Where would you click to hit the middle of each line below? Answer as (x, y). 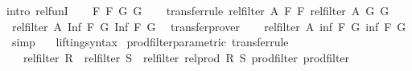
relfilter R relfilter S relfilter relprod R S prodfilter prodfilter (186, 57)
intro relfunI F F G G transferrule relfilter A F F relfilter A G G (198, 10)
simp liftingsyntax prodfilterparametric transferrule (150, 42)
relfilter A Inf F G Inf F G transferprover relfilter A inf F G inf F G (209, 26)
